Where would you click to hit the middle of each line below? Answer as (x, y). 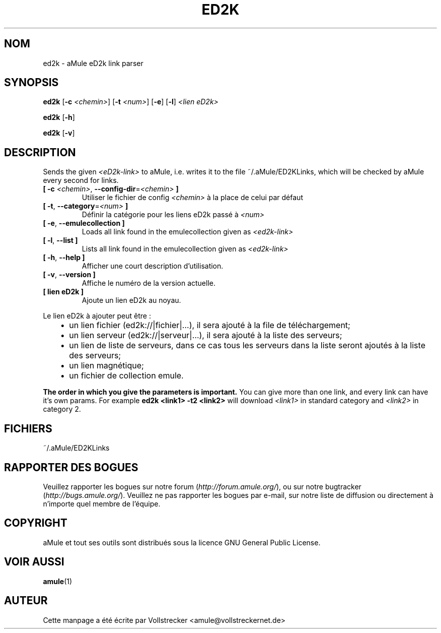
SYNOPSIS (31, 83)
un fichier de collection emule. (126, 376)
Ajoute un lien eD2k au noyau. (131, 300)
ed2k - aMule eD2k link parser (93, 63)
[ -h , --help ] (64, 258)
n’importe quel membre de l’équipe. (102, 503)
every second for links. (81, 180)
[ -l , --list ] (60, 240)
